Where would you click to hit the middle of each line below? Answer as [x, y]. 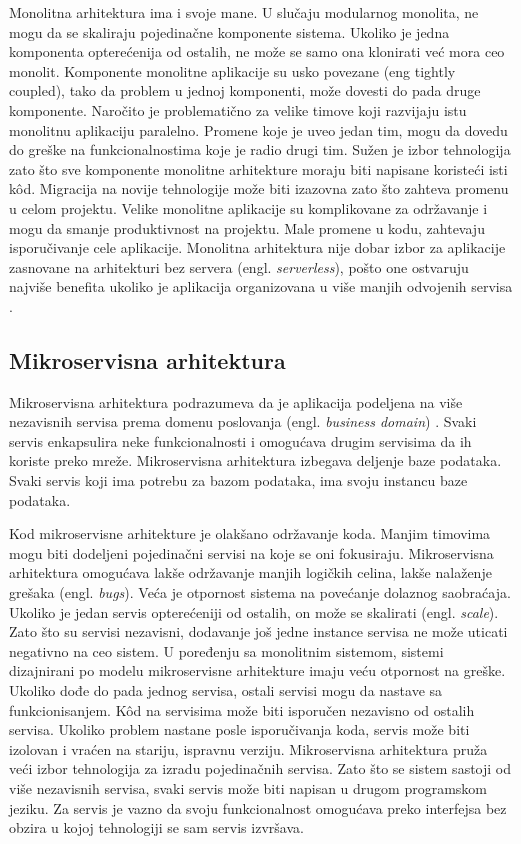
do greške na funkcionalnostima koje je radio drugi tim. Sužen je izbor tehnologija [260, 149]
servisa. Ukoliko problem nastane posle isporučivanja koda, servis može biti [239, 729]
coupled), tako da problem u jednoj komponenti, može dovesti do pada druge [245, 90]
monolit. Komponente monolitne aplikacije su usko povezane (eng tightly [232, 70]
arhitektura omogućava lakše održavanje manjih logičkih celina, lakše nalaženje [250, 572]
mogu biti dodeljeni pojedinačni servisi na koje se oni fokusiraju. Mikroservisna [251, 552]
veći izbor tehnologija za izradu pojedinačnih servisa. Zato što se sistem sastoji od [260, 768]
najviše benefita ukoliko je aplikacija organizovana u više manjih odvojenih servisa [261, 286]
